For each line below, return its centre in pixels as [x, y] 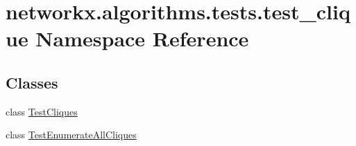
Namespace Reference [142, 38]
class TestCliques [42, 111]
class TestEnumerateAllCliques [71, 135]
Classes [32, 82]
